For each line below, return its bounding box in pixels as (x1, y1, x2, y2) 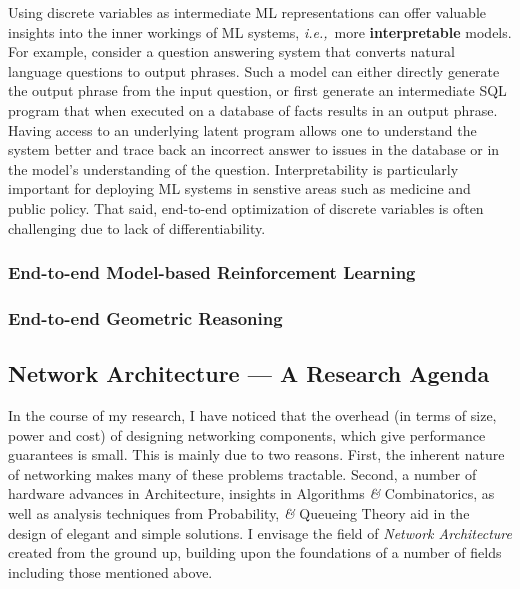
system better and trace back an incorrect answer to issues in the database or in (8, 139, 500, 160)
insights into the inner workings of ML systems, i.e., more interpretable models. (8, 21, 512, 42)
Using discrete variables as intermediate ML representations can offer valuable (8, 2, 487, 22)
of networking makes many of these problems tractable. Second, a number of (8, 463, 477, 484)
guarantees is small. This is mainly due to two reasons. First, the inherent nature (8, 444, 505, 465)
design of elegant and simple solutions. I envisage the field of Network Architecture (8, 522, 512, 543)
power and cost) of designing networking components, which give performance (8, 424, 486, 445)
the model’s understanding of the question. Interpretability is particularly (8, 158, 459, 179)
